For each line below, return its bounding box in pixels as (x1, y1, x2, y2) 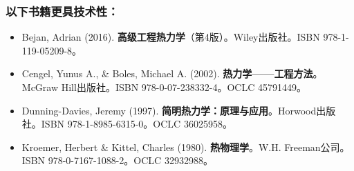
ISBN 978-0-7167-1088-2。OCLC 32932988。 (21, 153, 213, 168)
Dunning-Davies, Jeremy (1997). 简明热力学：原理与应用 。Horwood (21, 103, 317, 117)
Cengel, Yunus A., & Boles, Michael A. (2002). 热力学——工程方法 (21, 66, 313, 81)
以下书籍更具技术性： (6, 2, 119, 19)
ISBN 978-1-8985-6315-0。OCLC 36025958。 (41, 117, 232, 131)
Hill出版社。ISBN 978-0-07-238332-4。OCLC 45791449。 (61, 80, 306, 94)
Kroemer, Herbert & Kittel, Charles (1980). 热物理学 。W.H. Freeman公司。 (21, 139, 350, 154)
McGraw (21, 80, 59, 94)
